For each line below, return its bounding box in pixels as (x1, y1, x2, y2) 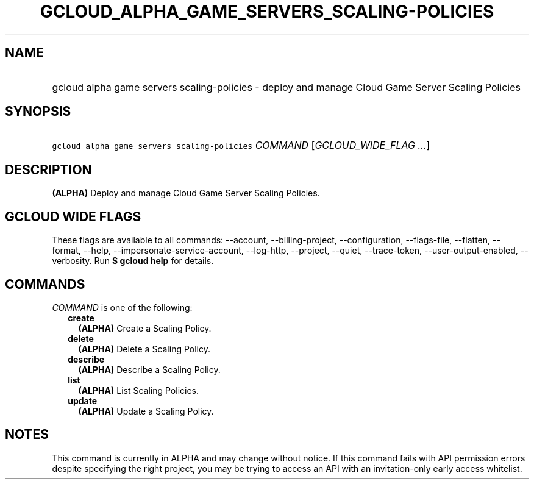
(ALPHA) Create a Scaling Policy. (78, 322, 212, 333)
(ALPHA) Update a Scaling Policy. (78, 405, 214, 416)
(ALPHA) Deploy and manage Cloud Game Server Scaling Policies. (52, 188, 320, 199)
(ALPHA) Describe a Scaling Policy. (78, 364, 221, 375)
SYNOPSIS (5, 104, 71, 119)
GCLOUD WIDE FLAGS (5, 208, 141, 224)
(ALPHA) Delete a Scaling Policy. (78, 343, 211, 354)
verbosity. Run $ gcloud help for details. (52, 255, 214, 266)
